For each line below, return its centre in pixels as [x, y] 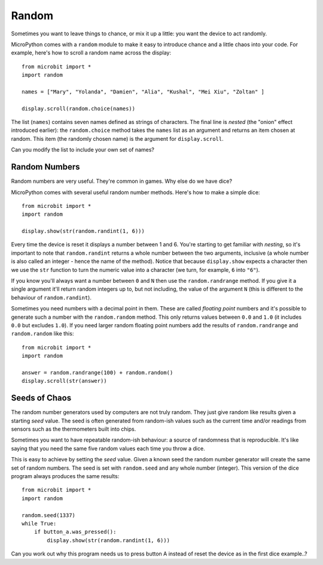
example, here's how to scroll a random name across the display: [91, 53]
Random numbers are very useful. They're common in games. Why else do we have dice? [122, 181]
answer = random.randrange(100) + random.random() [97, 372]
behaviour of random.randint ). [51, 297]
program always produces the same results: [65, 476]
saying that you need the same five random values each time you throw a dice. [108, 448]
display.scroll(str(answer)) [64, 381]
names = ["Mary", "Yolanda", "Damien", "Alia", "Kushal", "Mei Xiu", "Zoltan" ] [143, 92]
